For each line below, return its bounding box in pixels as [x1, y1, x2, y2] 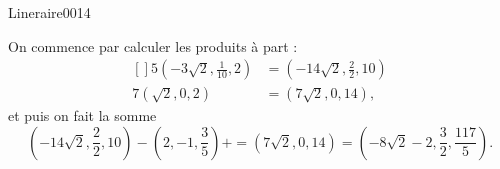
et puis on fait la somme [8, 105, 157, 126]
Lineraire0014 [8, 2, 91, 22]
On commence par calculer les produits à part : [8, 35, 298, 56]
